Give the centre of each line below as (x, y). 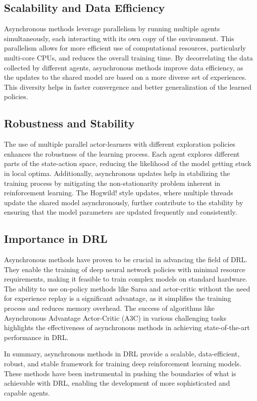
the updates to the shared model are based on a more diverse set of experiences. (126, 77)
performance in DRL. (36, 337)
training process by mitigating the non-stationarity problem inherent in (112, 183)
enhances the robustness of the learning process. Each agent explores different (122, 153)
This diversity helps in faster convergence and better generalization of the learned (128, 86)
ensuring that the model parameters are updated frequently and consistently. (121, 212)
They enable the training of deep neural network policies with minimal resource (125, 269)
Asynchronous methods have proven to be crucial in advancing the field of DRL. (126, 259)
